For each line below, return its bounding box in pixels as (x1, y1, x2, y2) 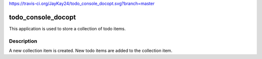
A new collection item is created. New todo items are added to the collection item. (9, 48, 173, 54)
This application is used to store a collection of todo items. (9, 25, 126, 31)
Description (9, 37, 37, 44)
